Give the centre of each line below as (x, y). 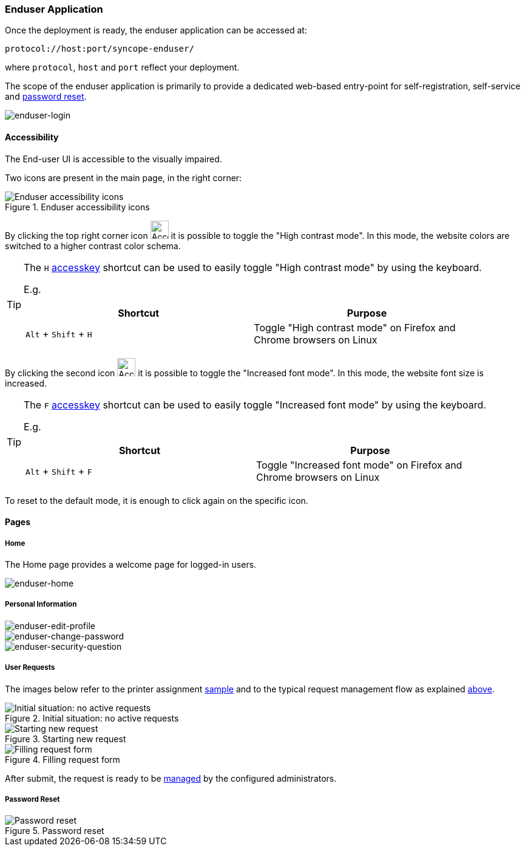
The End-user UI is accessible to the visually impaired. (113, 159)
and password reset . (46, 97)
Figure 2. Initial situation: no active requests (92, 718)
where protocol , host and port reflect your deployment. (122, 67)
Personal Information (41, 605)
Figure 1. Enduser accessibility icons (77, 207)
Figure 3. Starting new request (66, 739)
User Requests (30, 668)
